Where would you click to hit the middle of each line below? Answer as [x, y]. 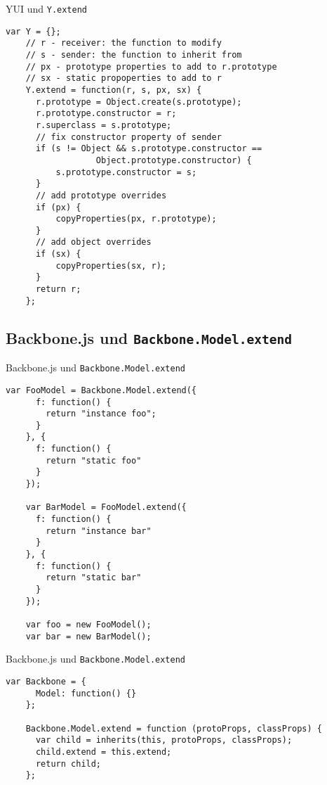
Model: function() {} [86, 693]
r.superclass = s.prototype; [104, 125]
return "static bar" [94, 578]
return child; [68, 764]
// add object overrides [93, 242]
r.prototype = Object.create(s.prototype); [139, 102]
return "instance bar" [99, 531]
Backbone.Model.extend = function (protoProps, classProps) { [174, 728]
